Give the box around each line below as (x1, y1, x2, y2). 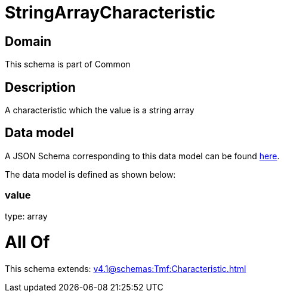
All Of (5, 232, 50, 253)
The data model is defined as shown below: (5, 169, 176, 180)
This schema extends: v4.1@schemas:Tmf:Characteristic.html (5, 264, 246, 274)
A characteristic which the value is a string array (5, 105, 195, 116)
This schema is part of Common (5, 59, 131, 70)
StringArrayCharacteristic (5, 2, 215, 23)
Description (5, 79, 76, 95)
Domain (5, 33, 52, 49)
